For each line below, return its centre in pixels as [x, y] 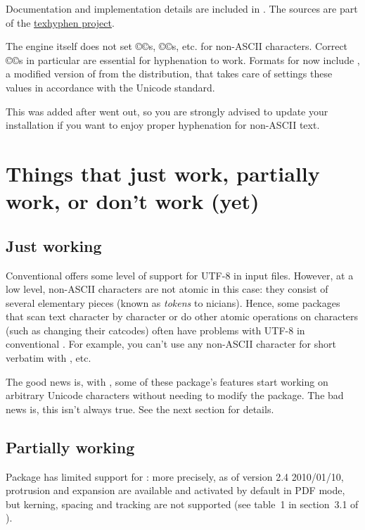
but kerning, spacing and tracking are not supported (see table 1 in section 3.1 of [182, 504]
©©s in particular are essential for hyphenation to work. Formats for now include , [183, 59]
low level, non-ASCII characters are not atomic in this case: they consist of [167, 289]
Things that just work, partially [163, 173]
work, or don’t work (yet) [133, 201]
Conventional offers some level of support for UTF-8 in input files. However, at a [180, 275]
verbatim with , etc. [49, 358]
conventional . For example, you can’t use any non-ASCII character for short [171, 344]
